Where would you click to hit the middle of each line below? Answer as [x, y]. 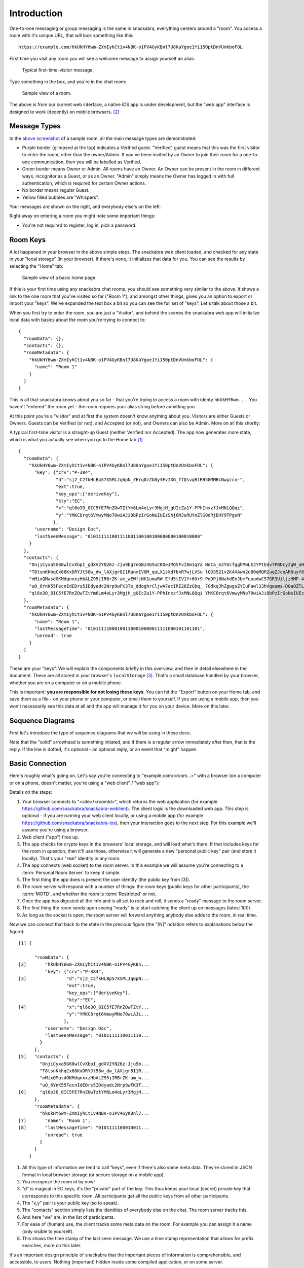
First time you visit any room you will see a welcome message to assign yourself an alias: [102, 58]
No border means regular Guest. [56, 190]
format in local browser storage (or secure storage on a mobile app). [93, 1175]
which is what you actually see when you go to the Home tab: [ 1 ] [76, 439]
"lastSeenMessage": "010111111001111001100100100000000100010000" [118, 536]
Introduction [36, 13]
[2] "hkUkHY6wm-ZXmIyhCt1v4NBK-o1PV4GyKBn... [84, 964]
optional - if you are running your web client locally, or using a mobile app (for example [113, 816]
